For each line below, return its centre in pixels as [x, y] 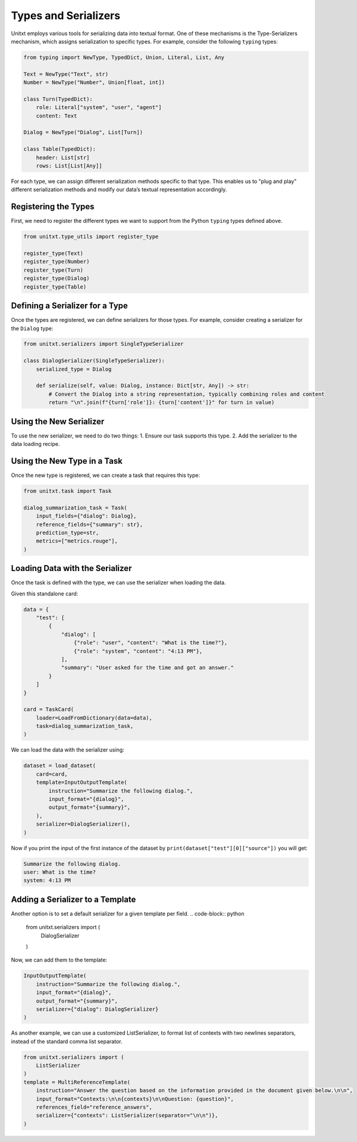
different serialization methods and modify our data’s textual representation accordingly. [119, 190]
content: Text [57, 116]
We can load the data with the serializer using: [68, 750]
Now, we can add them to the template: [59, 960]
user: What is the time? [60, 872]
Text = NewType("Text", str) [66, 74]
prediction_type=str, [68, 533]
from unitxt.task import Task [68, 491]
